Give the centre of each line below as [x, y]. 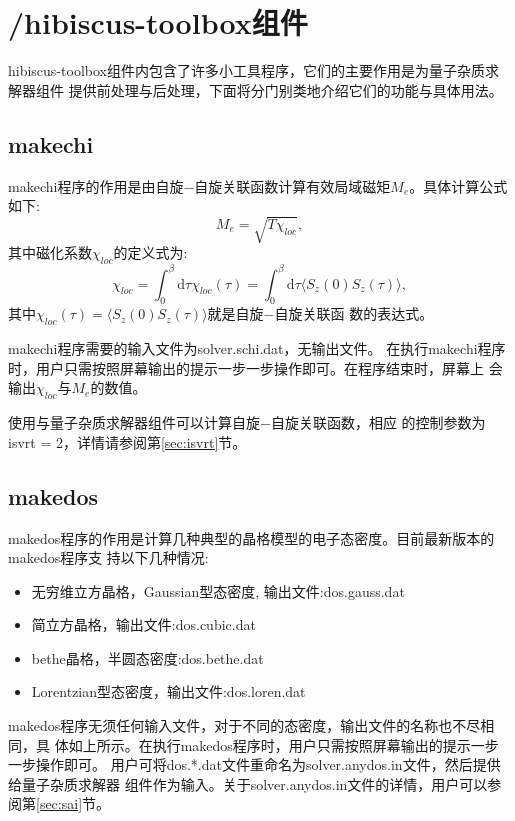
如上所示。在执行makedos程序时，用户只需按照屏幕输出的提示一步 [283, 744]
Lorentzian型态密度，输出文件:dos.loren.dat [168, 691]
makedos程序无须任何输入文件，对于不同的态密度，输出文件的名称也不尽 [244, 725]
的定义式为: [150, 252]
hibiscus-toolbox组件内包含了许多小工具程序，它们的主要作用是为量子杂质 [246, 70]
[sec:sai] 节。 [73, 803]
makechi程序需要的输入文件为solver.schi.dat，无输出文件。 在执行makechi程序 [257, 348]
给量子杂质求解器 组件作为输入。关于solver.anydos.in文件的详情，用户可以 [248, 783]
